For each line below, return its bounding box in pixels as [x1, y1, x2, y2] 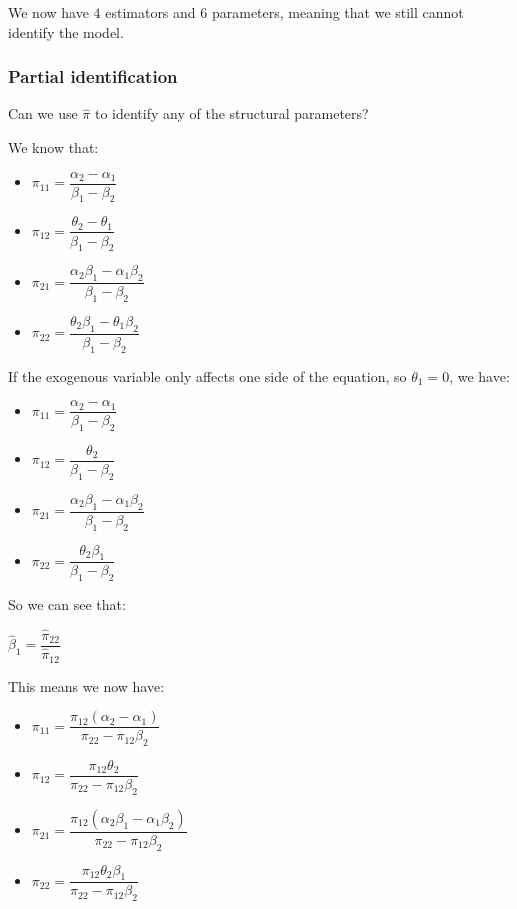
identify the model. [8, 21, 124, 42]
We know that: [8, 137, 99, 157]
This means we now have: [8, 675, 165, 696]
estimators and [105, 2, 196, 22]
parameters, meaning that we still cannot [211, 2, 464, 22]
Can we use [8, 103, 78, 124]
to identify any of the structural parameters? [94, 103, 369, 124]
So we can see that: [8, 594, 126, 615]
